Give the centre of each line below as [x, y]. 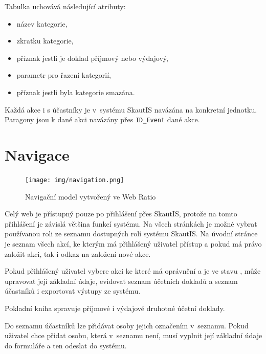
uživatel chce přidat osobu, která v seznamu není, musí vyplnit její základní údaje [134, 335]
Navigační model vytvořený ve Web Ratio [91, 196]
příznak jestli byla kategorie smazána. [76, 92]
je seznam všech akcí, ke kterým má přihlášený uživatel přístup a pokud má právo [133, 243]
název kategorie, [42, 23]
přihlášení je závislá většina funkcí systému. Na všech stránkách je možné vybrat [131, 223]
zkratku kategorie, [45, 41]
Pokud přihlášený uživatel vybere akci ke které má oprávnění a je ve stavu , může [133, 271]
